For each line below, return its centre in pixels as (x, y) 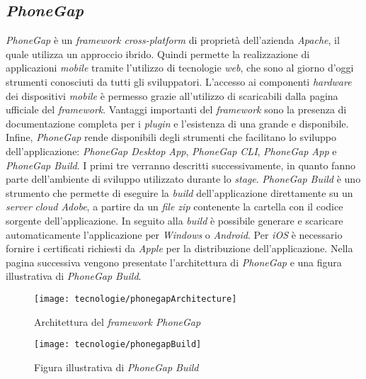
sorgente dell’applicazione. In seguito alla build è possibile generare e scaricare (175, 220)
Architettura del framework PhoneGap (118, 321)
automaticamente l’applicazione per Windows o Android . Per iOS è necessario (174, 234)
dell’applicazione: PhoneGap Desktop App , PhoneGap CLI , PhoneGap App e (171, 151)
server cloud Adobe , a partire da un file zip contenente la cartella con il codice (175, 207)
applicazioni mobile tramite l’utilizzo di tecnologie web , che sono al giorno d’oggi (180, 68)
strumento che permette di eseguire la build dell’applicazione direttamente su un (179, 192)
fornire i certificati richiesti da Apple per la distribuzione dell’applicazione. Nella (179, 248)
